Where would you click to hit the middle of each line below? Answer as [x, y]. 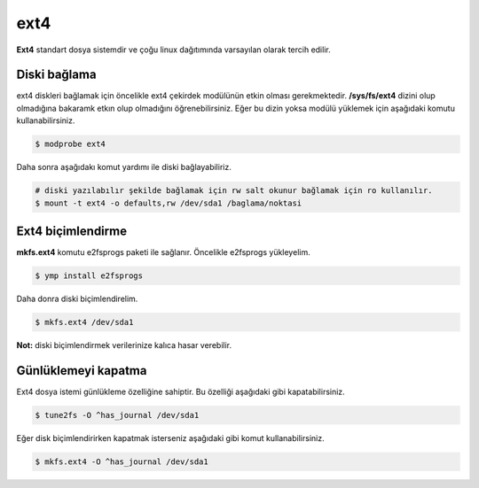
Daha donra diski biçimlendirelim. [77, 299]
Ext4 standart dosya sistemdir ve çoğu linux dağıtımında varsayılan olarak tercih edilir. [174, 50]
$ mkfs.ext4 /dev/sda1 [84, 322]
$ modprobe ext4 [71, 144]
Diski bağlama [56, 75]
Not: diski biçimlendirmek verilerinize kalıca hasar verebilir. [124, 345]
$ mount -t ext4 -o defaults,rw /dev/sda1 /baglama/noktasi [169, 203]
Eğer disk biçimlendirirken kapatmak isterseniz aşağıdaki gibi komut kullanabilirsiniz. [170, 438]
